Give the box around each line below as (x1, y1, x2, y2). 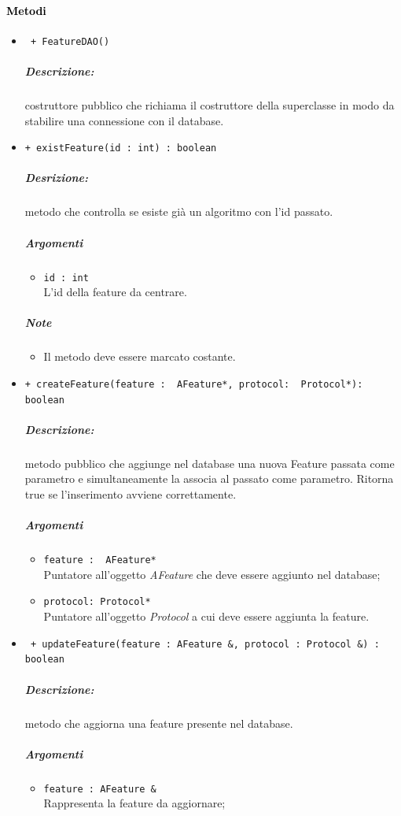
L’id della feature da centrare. (43, 284, 187, 300)
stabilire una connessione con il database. (24, 112, 224, 128)
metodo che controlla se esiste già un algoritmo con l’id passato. (24, 203, 333, 220)
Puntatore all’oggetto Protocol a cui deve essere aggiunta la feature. (43, 608, 370, 625)
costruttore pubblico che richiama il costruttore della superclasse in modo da (24, 97, 395, 113)
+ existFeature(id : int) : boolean (24, 143, 217, 154)
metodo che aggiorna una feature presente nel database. (24, 714, 293, 731)
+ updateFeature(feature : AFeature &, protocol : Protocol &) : (30, 638, 380, 650)
